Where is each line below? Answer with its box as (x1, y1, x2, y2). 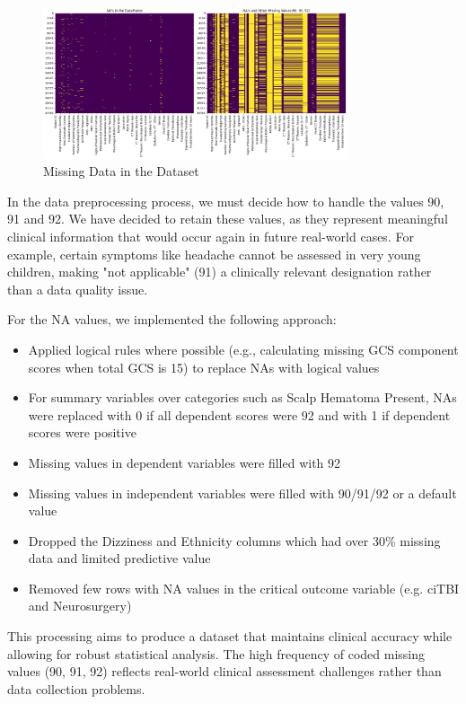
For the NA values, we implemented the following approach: (7, 310, 337, 329)
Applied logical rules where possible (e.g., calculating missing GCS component (28, 339, 459, 358)
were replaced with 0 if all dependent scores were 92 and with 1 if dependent (28, 405, 451, 424)
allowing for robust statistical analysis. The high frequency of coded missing (7, 644, 426, 663)
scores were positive (28, 423, 136, 442)
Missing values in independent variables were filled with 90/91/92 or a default (28, 483, 457, 502)
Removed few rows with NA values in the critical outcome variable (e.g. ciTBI (28, 578, 460, 597)
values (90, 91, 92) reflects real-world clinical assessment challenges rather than (7, 662, 442, 681)
